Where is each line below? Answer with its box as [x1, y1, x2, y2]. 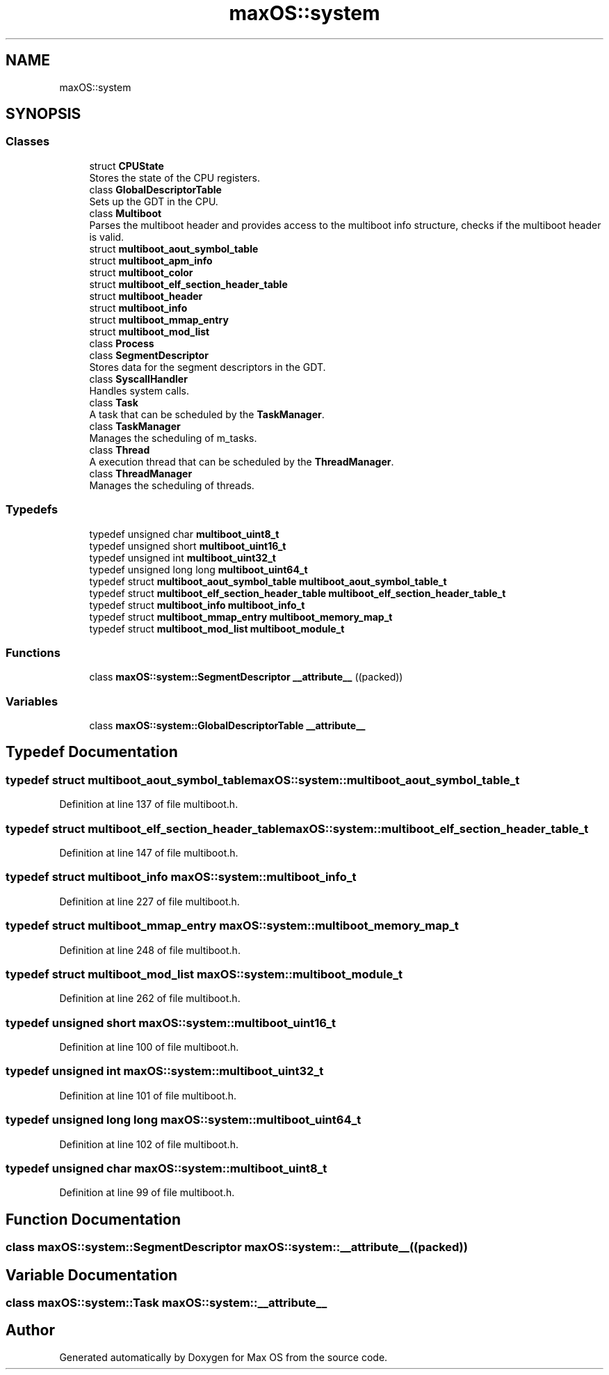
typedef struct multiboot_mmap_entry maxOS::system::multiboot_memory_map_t [6, 919, 459, 933]
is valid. [89, 230, 124, 243]
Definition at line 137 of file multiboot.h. [59, 798, 238, 811]
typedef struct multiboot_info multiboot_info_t [89, 598, 305, 611]
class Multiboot [89, 207, 162, 219]
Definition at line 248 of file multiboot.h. [59, 944, 241, 956]
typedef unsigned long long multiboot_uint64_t [89, 563, 308, 575]
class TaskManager [89, 420, 181, 432]
